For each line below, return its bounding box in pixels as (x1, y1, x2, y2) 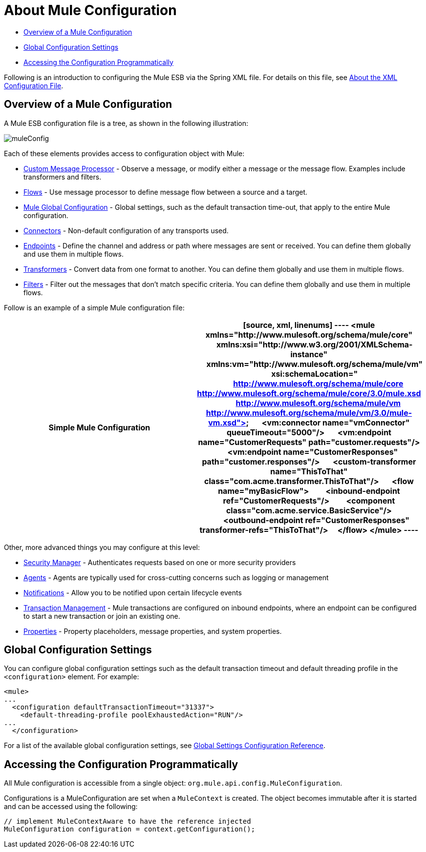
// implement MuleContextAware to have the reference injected (4, 817, 251, 826)
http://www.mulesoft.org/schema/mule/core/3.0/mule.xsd (197, 388, 421, 398)
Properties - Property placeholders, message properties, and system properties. (23, 627, 282, 635)
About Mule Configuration (4, 2, 177, 19)
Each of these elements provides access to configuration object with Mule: (4, 149, 245, 158)
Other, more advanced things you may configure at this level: (4, 543, 200, 551)
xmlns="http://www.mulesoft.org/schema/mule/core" (205, 329, 413, 340)
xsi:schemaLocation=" (271, 368, 358, 379)
